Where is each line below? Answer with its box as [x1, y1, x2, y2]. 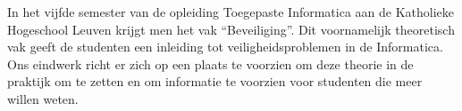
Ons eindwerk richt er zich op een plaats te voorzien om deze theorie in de [7, 54, 414, 73]
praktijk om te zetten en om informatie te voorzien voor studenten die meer [7, 72, 423, 91]
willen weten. [7, 89, 79, 107]
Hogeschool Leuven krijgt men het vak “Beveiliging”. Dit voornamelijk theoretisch [7, 20, 455, 38]
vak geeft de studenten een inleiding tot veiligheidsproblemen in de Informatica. [7, 37, 443, 56]
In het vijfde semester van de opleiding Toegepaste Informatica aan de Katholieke [7, 3, 455, 20]
